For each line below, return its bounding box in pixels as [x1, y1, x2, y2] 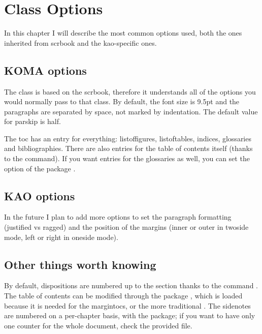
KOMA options [4, 62, 87, 78]
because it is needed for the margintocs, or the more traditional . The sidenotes [4, 300, 251, 311]
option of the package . [4, 163, 76, 173]
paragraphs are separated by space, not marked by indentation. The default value [4, 106, 258, 116]
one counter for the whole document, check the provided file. [4, 320, 192, 330]
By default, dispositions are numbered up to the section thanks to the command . [4, 280, 258, 291]
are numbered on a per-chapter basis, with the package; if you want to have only [4, 310, 255, 321]
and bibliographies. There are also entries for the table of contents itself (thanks [4, 143, 253, 154]
